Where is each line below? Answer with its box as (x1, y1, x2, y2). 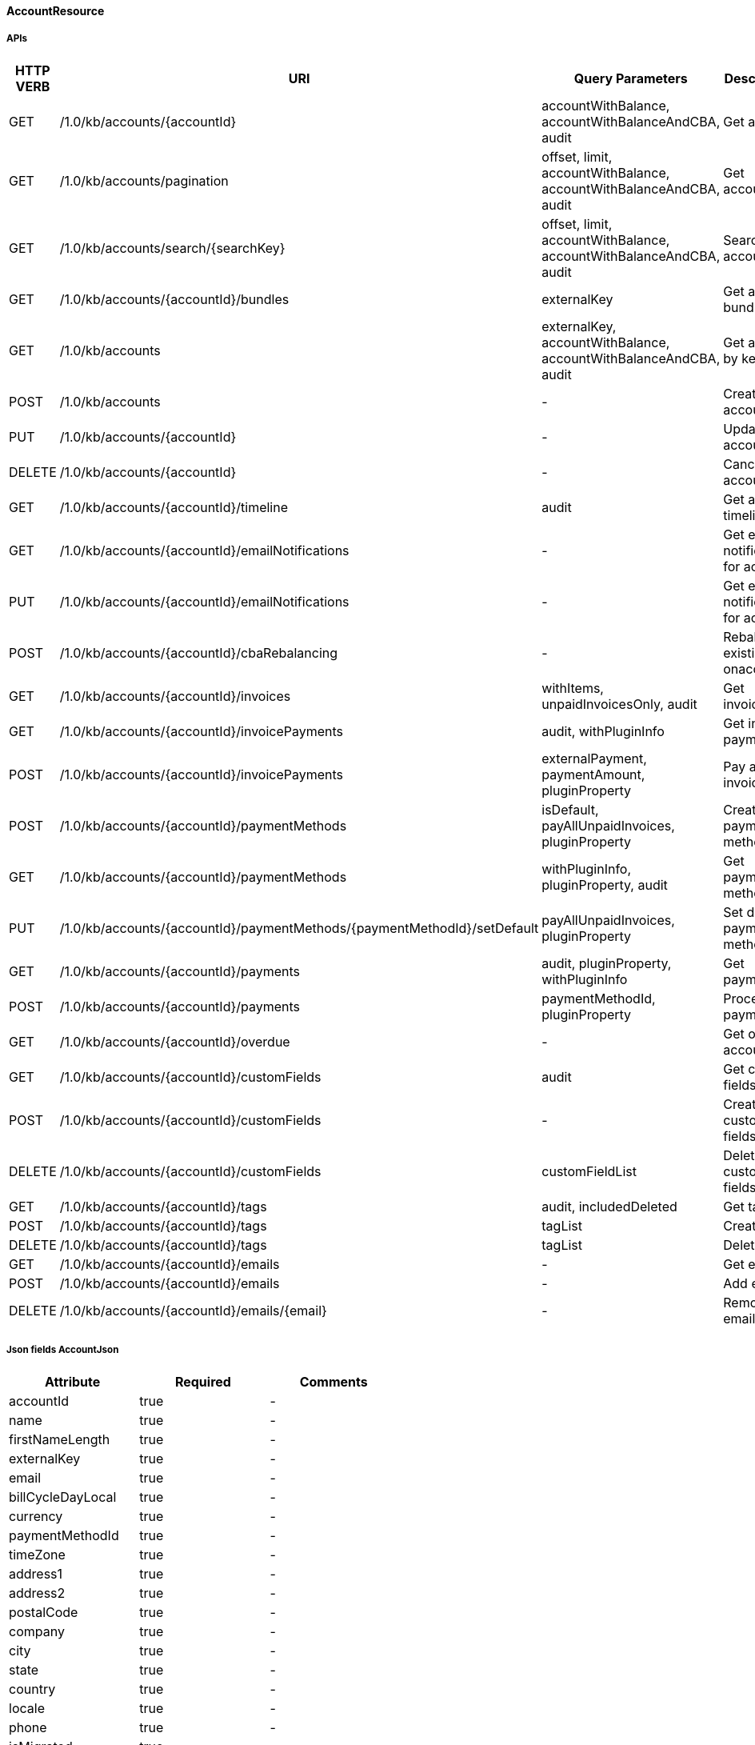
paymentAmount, (541, 766, 645, 782)
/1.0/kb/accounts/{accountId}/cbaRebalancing (59, 644, 338, 661)
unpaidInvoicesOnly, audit (541, 695, 697, 712)
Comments (299, 1373, 368, 1390)
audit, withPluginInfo (541, 722, 665, 739)
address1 (9, 1565, 63, 1582)
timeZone (9, 1546, 66, 1563)
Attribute (45, 1373, 101, 1390)
